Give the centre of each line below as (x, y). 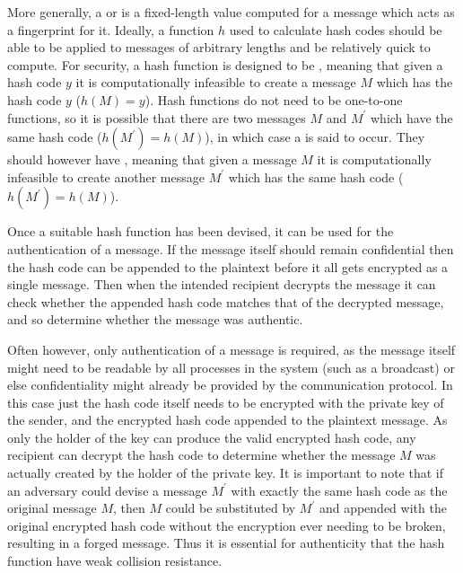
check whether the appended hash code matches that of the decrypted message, (226, 301)
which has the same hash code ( (316, 176)
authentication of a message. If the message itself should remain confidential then (231, 248)
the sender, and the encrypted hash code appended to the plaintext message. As (227, 420)
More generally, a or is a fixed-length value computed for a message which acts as (231, 12)
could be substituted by (231, 508)
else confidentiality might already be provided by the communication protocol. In (230, 385)
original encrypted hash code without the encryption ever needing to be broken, (227, 525)
